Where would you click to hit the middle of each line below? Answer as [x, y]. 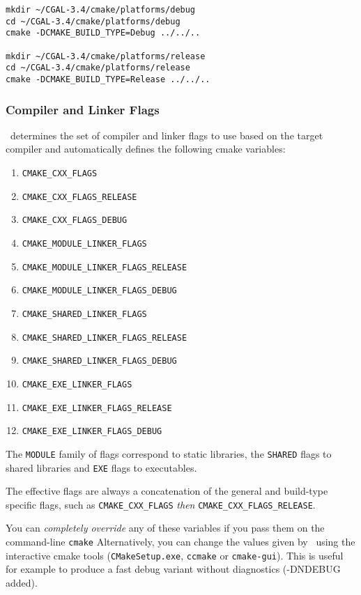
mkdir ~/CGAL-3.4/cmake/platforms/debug [101, 10]
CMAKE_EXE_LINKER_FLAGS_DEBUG [92, 432]
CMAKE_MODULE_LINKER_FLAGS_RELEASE [105, 267]
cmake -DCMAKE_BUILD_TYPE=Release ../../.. [108, 79]
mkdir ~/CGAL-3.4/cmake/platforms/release [106, 56]
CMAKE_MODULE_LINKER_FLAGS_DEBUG [99, 291]
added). [22, 582]
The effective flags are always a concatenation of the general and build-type [167, 491]
